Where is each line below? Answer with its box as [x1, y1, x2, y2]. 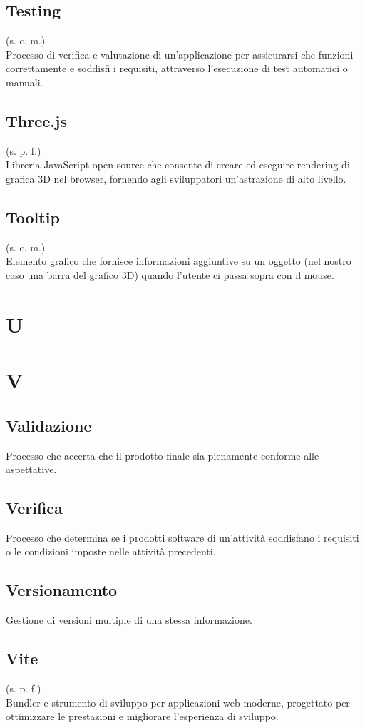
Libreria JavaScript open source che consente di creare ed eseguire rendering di [6, 157, 350, 172]
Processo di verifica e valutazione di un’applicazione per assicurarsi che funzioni [6, 46, 354, 61]
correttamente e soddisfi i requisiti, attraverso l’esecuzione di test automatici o [6, 61, 348, 76]
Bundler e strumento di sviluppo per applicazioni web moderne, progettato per [6, 694, 350, 709]
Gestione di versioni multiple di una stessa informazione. [6, 612, 252, 627]
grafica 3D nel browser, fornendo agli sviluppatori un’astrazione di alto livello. [6, 171, 346, 186]
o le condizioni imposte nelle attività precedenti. [6, 544, 216, 559]
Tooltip [6, 206, 60, 228]
